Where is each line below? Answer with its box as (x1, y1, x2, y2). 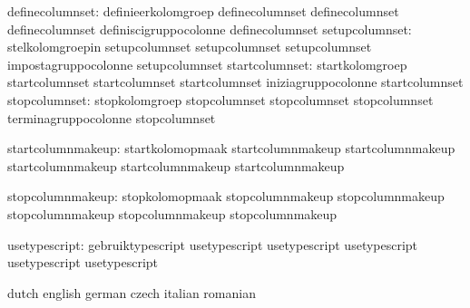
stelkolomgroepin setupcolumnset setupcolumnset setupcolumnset (7, 37, 372, 56)
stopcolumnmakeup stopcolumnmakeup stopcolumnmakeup (7, 204, 338, 223)
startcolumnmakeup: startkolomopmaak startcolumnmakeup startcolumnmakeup (7, 139, 455, 158)
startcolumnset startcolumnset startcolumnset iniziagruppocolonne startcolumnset (7, 72, 464, 91)
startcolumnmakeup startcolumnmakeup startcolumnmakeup (7, 156, 345, 175)
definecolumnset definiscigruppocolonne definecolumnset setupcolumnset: (7, 19, 412, 38)
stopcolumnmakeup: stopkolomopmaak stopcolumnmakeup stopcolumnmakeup (7, 187, 445, 206)
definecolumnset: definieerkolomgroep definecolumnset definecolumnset (7, 2, 399, 20)
